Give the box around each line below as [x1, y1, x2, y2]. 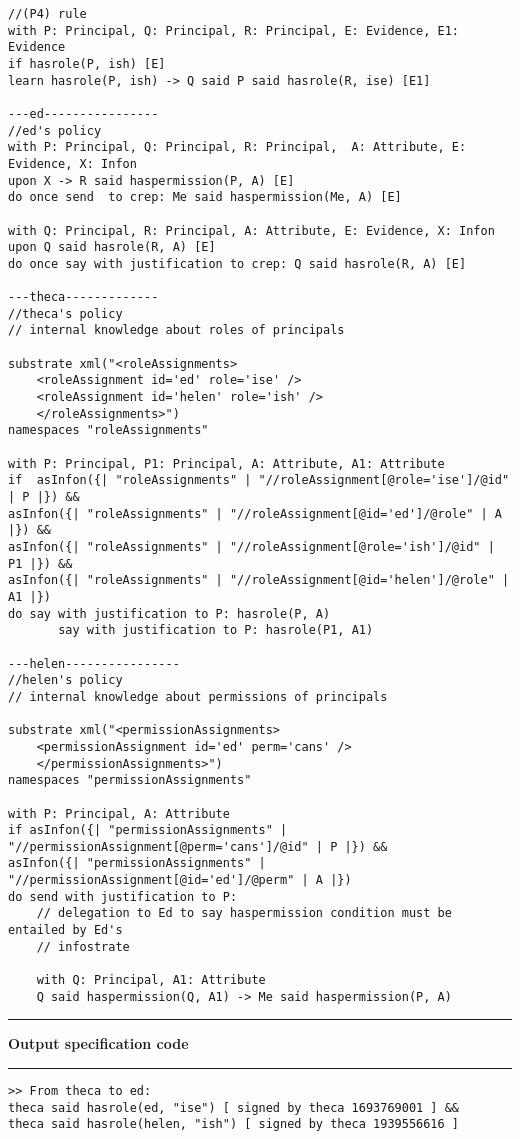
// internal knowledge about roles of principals [8, 323, 345, 338]
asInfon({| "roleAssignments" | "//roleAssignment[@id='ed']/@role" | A [8, 506, 502, 521]
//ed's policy [8, 123, 102, 138]
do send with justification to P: [8, 889, 238, 904]
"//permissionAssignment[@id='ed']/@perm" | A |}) [8, 873, 352, 888]
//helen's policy [8, 673, 123, 688]
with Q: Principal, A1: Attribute [36, 973, 266, 988]
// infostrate [36, 939, 130, 954]
